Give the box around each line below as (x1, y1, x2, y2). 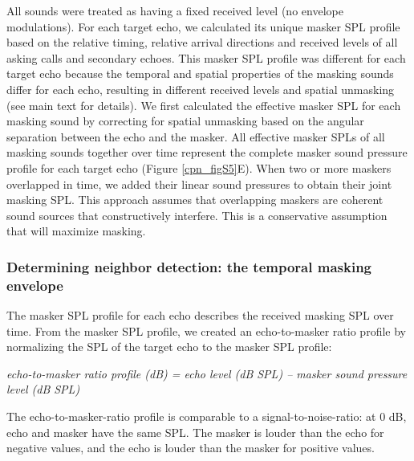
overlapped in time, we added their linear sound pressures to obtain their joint (6, 175, 392, 192)
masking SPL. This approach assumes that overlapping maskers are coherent (6, 191, 384, 208)
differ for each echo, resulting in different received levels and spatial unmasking (6, 80, 395, 97)
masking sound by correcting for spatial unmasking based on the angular (6, 112, 364, 129)
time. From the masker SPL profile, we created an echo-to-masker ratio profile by (6, 322, 406, 339)
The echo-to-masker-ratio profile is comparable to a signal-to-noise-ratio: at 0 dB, (6, 408, 407, 425)
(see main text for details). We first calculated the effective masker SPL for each (6, 96, 401, 113)
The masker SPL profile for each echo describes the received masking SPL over (6, 307, 394, 324)
